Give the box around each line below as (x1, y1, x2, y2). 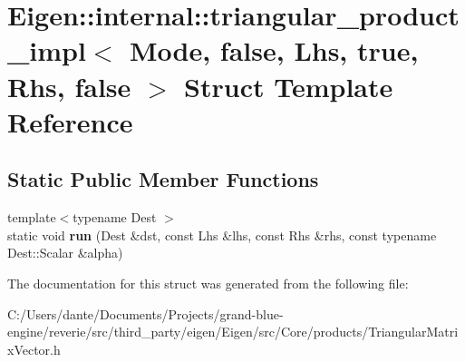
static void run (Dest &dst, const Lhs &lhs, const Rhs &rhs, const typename (7, 225, 437, 244)
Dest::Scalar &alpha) (7, 243, 123, 262)
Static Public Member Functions (7, 165, 319, 193)
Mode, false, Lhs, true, (129, 32, 419, 69)
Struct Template (184, 67, 393, 104)
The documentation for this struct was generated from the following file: (7, 273, 409, 292)
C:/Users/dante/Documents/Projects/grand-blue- (7, 304, 284, 323)
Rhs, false (7, 67, 131, 104)
